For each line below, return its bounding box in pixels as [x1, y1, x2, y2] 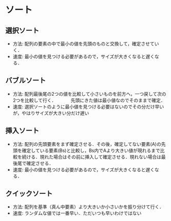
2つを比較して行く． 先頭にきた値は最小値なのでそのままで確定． [12, 97, 165, 103]
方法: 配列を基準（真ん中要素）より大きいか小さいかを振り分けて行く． [12, 204, 164, 210]
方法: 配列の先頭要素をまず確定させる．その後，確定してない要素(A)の [12, 141, 162, 147]
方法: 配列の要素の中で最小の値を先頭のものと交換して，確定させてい [12, 41, 159, 47]
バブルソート [5, 76, 46, 85]
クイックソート [5, 189, 53, 198]
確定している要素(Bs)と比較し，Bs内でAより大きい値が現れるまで [22, 147, 161, 153]
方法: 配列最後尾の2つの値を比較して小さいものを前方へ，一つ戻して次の [12, 91, 167, 97]
